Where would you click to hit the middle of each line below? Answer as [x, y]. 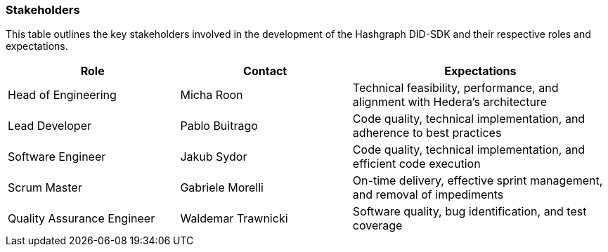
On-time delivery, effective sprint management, [478, 181]
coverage [377, 226]
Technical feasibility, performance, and [455, 88]
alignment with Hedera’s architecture [450, 102]
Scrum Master [45, 188]
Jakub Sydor [214, 157]
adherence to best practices [427, 133]
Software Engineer [57, 157]
